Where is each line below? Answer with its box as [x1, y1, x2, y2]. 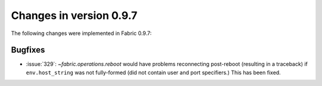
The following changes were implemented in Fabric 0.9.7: [11, 30, 152, 37]
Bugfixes [11, 45, 45, 55]
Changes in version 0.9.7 [11, 9, 138, 22]
